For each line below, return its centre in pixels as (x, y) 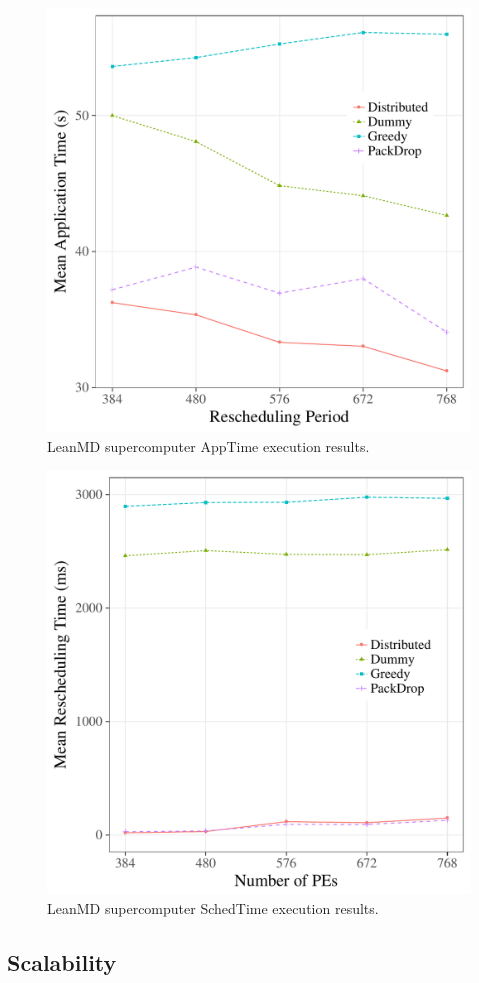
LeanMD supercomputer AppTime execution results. (208, 445)
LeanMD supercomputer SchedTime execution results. (213, 907)
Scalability (62, 961)
